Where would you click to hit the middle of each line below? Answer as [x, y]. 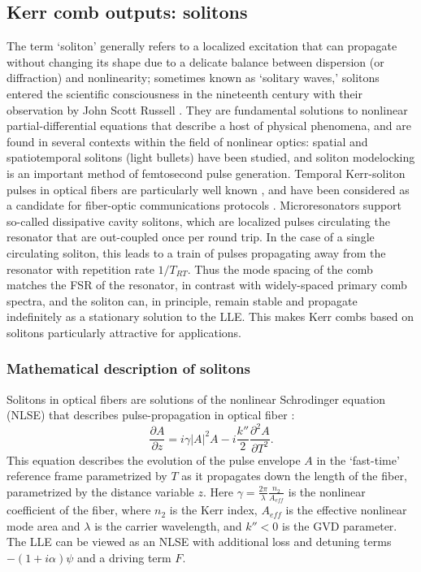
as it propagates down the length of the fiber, [294, 476]
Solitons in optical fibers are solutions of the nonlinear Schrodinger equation [196, 399]
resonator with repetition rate [80, 269]
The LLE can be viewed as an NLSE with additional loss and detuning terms [199, 542]
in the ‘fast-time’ [358, 459]
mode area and [43, 525]
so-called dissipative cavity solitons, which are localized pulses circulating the [198, 221]
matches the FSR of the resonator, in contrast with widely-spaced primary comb [207, 285]
